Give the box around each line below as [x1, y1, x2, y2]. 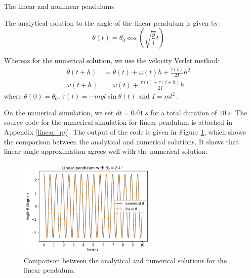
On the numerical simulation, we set [4, 107, 114, 117]
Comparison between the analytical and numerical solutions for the [24, 255, 227, 265]
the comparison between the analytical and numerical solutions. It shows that [4, 136, 239, 146]
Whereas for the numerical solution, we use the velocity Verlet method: [4, 55, 219, 66]
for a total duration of [150, 107, 217, 117]
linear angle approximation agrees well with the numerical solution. [4, 146, 208, 156]
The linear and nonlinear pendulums [4, 1, 115, 11]
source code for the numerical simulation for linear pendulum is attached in [4, 117, 233, 127]
